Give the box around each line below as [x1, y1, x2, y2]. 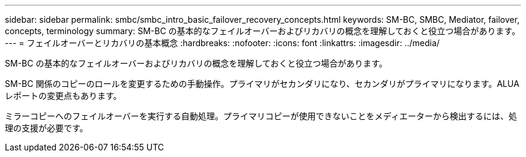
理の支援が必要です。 [5, 123, 88, 133]
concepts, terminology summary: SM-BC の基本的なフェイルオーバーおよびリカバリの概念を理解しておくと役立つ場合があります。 [5, 26, 521, 36]
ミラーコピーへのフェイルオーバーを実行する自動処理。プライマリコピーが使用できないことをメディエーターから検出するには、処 [5, 111, 517, 121]
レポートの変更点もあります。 [5, 90, 122, 101]
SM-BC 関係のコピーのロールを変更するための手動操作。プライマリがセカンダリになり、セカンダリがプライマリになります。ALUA [5, 78, 519, 89]
